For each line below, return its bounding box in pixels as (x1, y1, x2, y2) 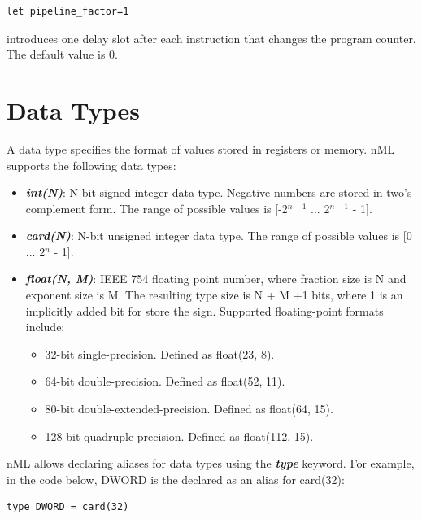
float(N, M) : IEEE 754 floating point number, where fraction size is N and (25, 270, 407, 287)
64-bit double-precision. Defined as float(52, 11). (45, 373, 285, 390)
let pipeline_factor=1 (7, 6, 129, 17)
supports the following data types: (7, 156, 176, 173)
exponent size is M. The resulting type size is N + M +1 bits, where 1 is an (25, 286, 403, 303)
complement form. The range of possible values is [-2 (25, 199, 288, 216)
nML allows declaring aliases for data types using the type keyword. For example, (7, 455, 415, 472)
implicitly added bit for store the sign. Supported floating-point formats (25, 302, 384, 319)
